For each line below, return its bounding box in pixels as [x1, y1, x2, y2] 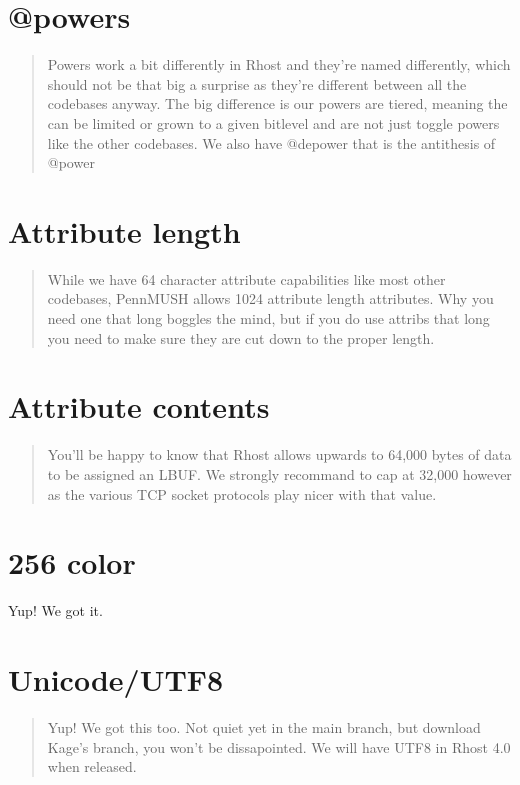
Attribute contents [8, 386, 270, 427]
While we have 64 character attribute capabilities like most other [47, 268, 446, 289]
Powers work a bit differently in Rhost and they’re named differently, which [47, 54, 511, 75]
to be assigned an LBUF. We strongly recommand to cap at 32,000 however [47, 463, 512, 484]
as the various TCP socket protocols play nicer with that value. [47, 483, 437, 504]
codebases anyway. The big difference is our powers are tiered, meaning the [47, 93, 508, 114]
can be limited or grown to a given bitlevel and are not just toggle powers [47, 112, 500, 133]
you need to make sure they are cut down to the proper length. [47, 327, 435, 348]
